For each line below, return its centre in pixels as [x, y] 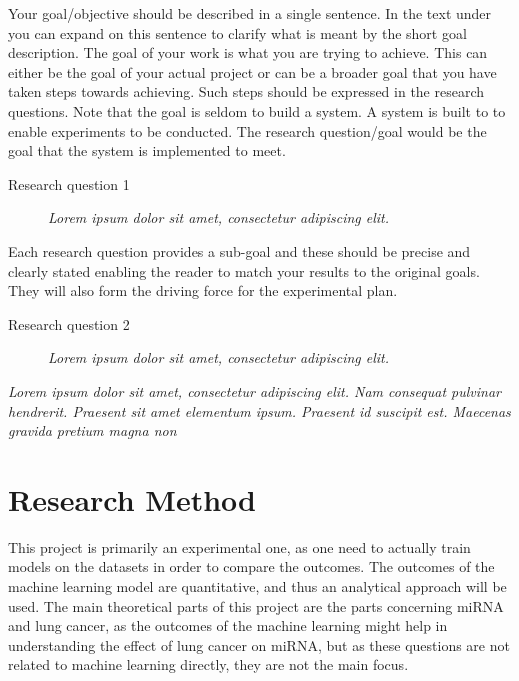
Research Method [132, 498]
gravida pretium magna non [92, 430]
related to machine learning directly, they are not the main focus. [208, 664]
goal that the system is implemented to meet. [147, 150]
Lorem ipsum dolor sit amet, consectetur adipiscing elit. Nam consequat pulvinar [254, 390]
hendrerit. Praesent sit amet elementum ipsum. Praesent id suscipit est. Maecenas [259, 410]
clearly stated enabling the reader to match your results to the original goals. [244, 270]
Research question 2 [69, 323]
